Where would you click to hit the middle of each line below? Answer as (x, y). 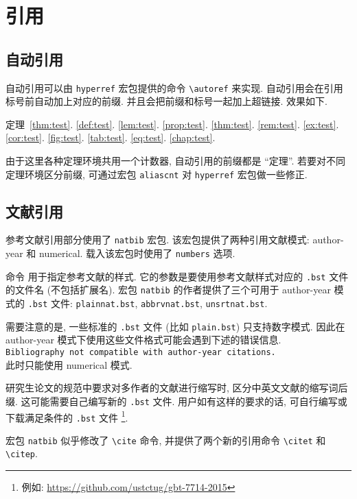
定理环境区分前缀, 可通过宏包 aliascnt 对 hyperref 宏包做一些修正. (157, 174)
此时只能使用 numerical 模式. (69, 364)
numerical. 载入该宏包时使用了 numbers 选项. (137, 253)
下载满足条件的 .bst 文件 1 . (67, 416)
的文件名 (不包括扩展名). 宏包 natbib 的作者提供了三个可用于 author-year (168, 290)
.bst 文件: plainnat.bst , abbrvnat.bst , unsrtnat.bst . (148, 303)
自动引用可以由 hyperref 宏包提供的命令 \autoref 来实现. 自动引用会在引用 (174, 87)
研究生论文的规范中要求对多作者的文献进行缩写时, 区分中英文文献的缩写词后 (177, 388)
